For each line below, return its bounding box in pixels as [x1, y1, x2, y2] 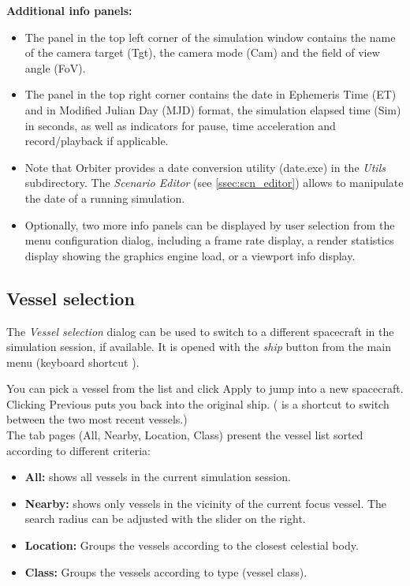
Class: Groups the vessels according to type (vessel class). [24, 563, 307, 580]
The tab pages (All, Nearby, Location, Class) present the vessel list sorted [6, 427, 363, 443]
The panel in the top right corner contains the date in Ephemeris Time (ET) [24, 86, 397, 103]
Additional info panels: [6, 2, 132, 18]
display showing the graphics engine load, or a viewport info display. [24, 247, 356, 263]
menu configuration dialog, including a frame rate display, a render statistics [24, 232, 394, 248]
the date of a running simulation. [24, 189, 185, 206]
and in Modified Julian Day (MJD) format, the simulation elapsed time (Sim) [24, 101, 401, 118]
